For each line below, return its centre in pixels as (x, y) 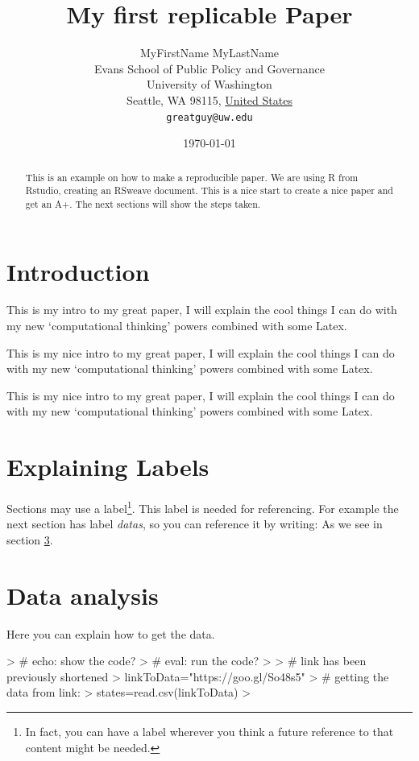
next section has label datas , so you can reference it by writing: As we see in (195, 524)
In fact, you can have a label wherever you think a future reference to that (209, 732)
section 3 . (30, 539)
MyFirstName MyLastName (209, 53)
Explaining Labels (108, 467)
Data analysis (83, 595)
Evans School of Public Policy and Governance (209, 68)
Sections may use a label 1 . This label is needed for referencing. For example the (203, 507)
